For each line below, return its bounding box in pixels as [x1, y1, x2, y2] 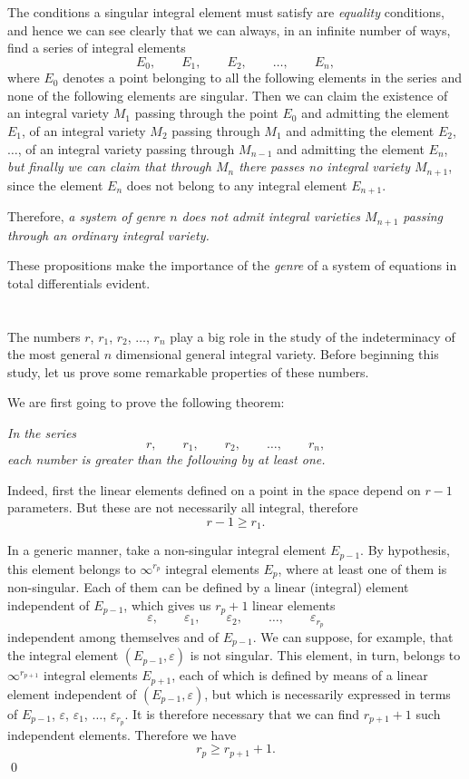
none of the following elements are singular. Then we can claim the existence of [7, 85, 448, 104]
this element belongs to [7, 559, 136, 578]
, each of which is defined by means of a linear [171, 666, 428, 685]
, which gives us [123, 595, 211, 614]
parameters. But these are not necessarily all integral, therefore [7, 498, 358, 517]
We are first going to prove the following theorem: [7, 393, 285, 412]
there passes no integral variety [239, 157, 410, 176]
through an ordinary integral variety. [7, 225, 210, 244]
